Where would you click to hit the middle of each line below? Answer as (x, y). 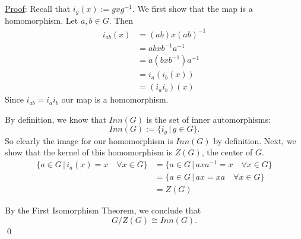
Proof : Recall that (38, 8)
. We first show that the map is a (192, 8)
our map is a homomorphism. (115, 99)
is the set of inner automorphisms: (208, 119)
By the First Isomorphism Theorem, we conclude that (103, 210)
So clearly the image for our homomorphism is (89, 140)
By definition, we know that (56, 119)
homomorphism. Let (42, 20)
